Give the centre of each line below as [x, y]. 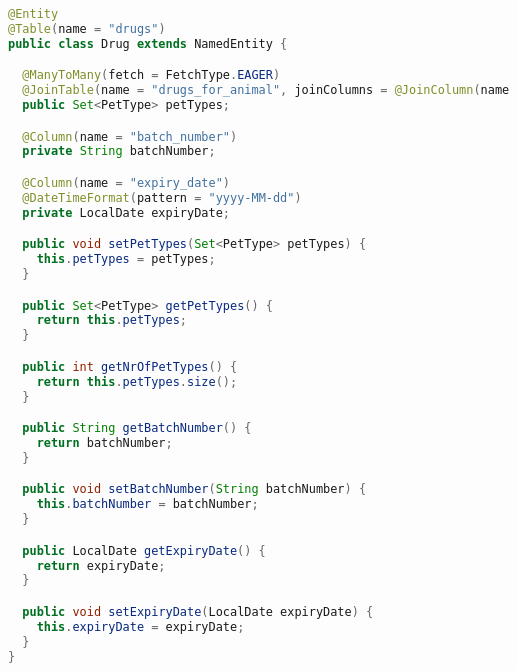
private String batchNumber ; [119, 151]
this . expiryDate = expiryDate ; [140, 626]
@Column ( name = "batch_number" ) [130, 136]
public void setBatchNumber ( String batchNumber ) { [194, 489]
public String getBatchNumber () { [137, 428]
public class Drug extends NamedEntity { [148, 43]
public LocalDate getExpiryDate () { [144, 550]
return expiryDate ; [101, 565]
